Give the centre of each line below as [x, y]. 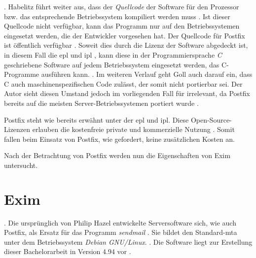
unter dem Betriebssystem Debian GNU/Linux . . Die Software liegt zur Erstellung [128, 242]
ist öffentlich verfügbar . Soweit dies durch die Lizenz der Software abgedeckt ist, [126, 45]
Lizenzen [17, 129]
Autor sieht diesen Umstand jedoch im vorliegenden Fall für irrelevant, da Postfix [127, 93]
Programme [22, 74]
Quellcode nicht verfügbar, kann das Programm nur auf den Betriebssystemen [122, 26]
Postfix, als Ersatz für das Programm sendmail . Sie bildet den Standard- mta [121, 232]
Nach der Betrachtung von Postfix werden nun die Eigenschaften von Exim [117, 155]
